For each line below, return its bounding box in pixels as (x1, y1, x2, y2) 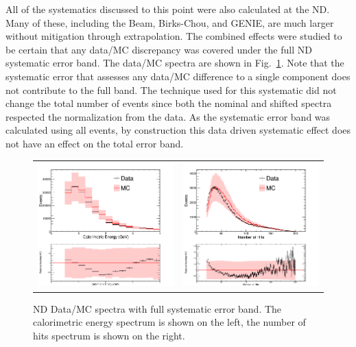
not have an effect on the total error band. (5, 136, 184, 150)
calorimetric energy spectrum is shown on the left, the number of (33, 315, 306, 329)
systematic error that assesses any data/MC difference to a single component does (5, 69, 351, 83)
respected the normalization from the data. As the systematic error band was (5, 109, 331, 123)
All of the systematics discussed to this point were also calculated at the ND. (5, 2, 330, 16)
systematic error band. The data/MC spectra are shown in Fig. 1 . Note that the (5, 56, 344, 70)
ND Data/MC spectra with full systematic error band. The (33, 301, 282, 315)
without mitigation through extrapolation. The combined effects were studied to (5, 29, 342, 43)
